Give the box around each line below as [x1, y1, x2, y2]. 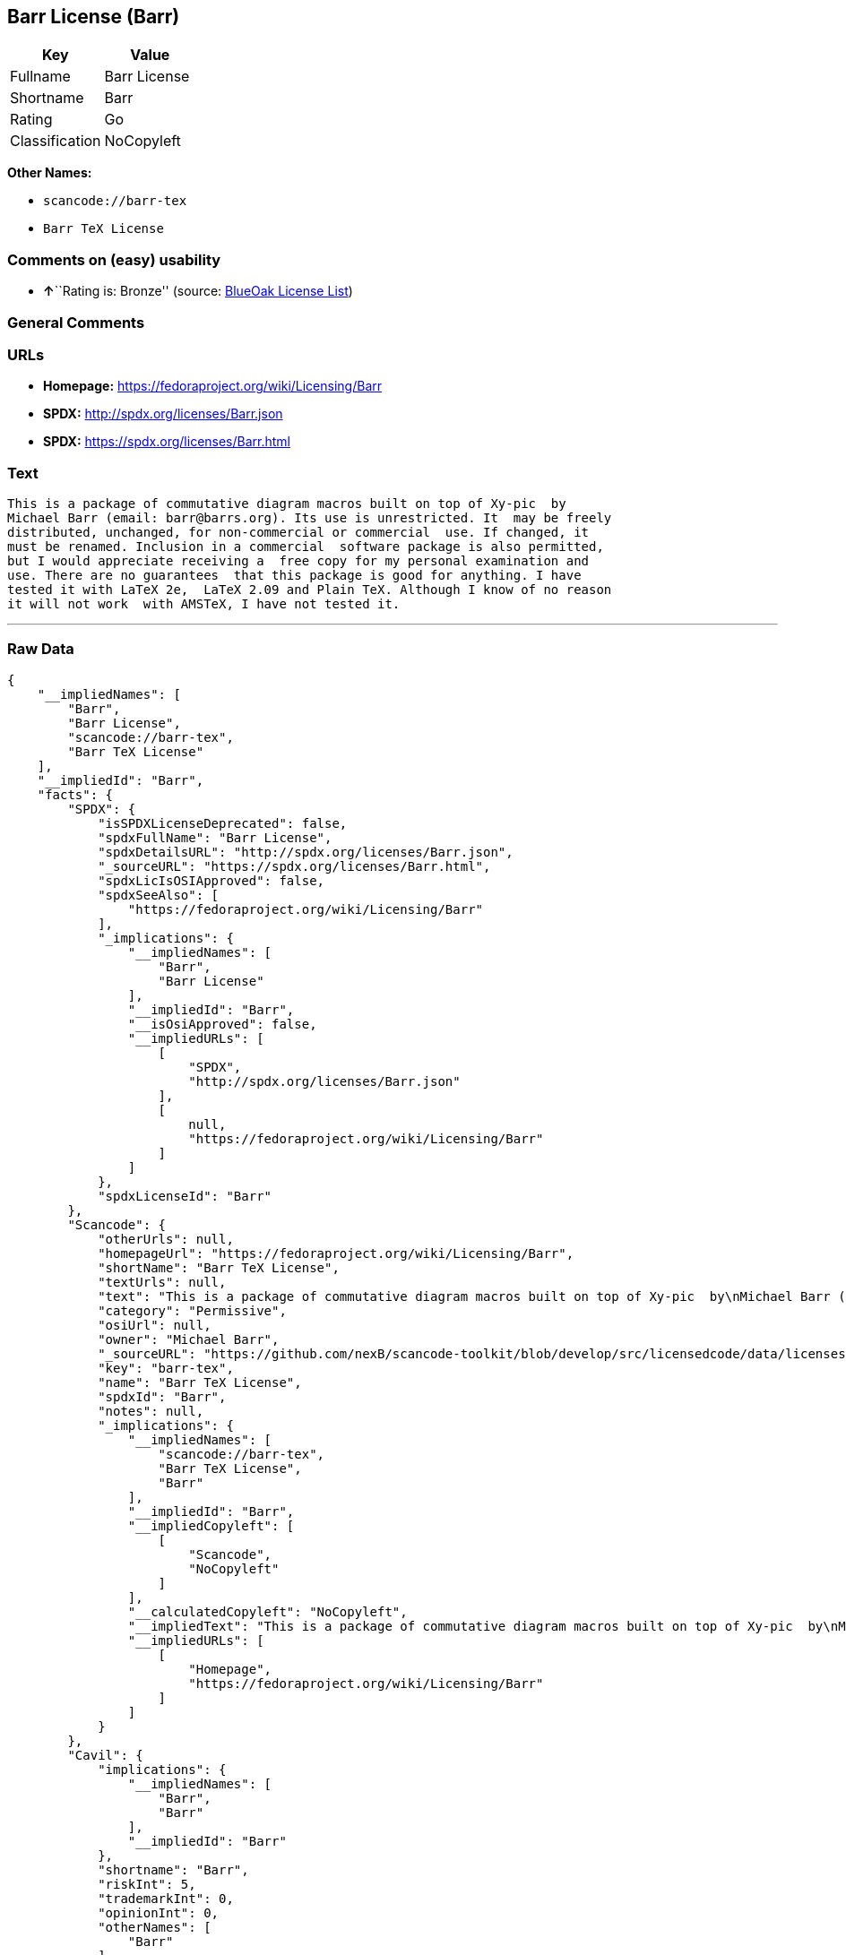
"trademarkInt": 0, [98, 1890, 234, 1906]
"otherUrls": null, [98, 1231, 234, 1246]
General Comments [7, 313, 145, 332]
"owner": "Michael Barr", [98, 1331, 280, 1347]
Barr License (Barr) [7, 5, 180, 28]
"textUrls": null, [98, 1274, 227, 1289]
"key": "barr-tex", [98, 1360, 234, 1375]
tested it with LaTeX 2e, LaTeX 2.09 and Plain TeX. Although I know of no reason [7, 582, 612, 598]
